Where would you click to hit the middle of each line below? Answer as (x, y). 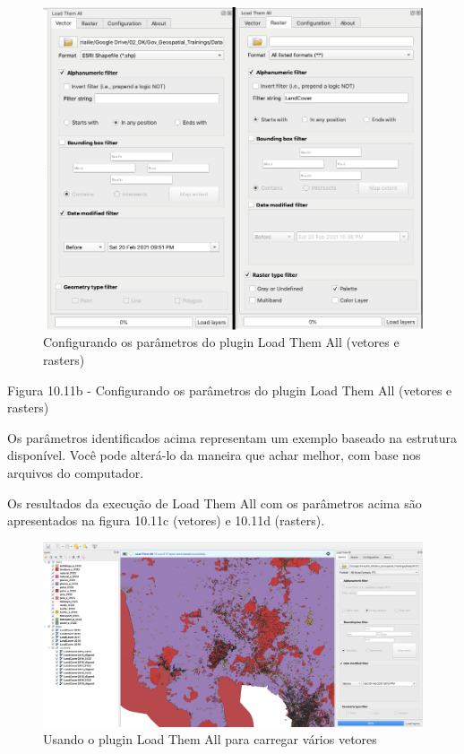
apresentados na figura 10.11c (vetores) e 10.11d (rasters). (166, 520)
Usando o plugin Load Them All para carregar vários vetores (210, 739)
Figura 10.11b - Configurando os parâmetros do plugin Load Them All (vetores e (230, 390)
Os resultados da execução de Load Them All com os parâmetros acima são (215, 503)
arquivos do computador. (76, 472)
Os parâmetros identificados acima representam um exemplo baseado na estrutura (232, 437)
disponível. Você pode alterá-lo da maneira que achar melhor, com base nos (214, 455)
